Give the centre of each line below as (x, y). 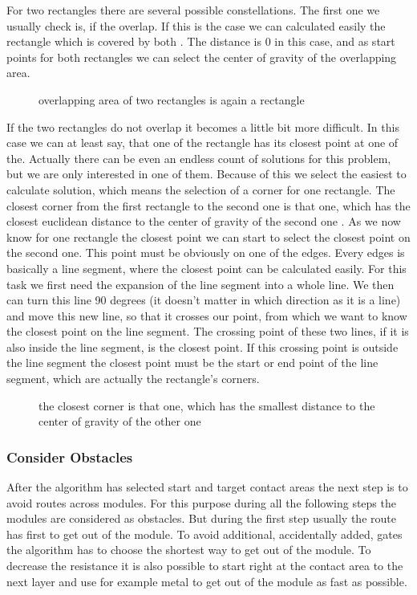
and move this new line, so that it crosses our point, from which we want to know (207, 315)
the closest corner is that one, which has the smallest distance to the (207, 405)
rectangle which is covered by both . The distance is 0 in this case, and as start (201, 41)
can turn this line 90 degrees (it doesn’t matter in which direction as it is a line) (204, 300)
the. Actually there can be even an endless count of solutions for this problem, (199, 158)
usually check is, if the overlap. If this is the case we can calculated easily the (196, 25)
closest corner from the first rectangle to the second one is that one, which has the (208, 205)
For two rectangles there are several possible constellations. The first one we (193, 10)
